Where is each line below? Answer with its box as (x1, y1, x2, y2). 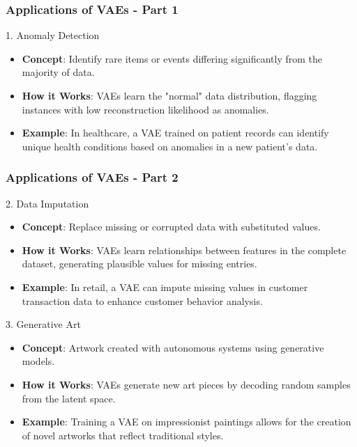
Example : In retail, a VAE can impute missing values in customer (22, 279, 308, 294)
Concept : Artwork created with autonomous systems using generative (22, 340, 324, 354)
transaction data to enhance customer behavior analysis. (22, 293, 263, 308)
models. (22, 354, 55, 368)
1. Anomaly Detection (6, 28, 100, 42)
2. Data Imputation (6, 196, 89, 210)
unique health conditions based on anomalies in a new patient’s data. (22, 139, 318, 153)
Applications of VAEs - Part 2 (6, 168, 178, 186)
